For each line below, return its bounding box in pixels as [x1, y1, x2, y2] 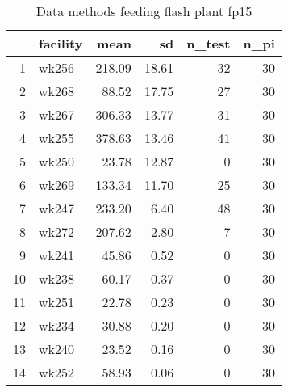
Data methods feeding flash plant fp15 [35, 2, 253, 20]
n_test [186, 34, 231, 53]
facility [39, 34, 83, 53]
